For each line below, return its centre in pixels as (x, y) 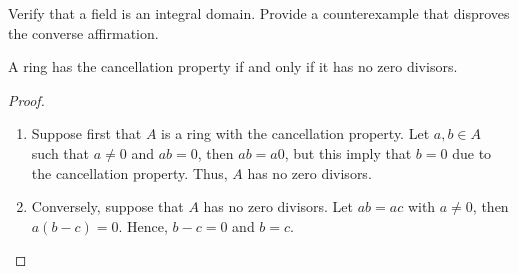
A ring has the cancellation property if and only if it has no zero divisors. (233, 66)
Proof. (26, 99)
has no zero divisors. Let (278, 206)
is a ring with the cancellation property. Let (295, 133)
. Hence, (143, 225)
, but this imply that (348, 152)
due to (472, 152)
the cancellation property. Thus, (129, 172)
